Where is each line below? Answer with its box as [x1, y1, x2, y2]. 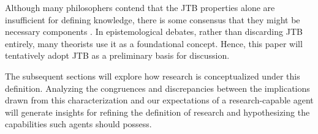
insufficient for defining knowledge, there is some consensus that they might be [5, 13, 300, 26]
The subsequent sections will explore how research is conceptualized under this [5, 69, 300, 82]
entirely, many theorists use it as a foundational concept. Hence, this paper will [5, 37, 303, 50]
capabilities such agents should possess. [5, 117, 152, 130]
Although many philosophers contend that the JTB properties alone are [5, 1, 275, 13]
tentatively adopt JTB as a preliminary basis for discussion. [5, 49, 230, 62]
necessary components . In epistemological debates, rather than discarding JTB [5, 25, 303, 38]
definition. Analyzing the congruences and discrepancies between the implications [5, 81, 310, 94]
